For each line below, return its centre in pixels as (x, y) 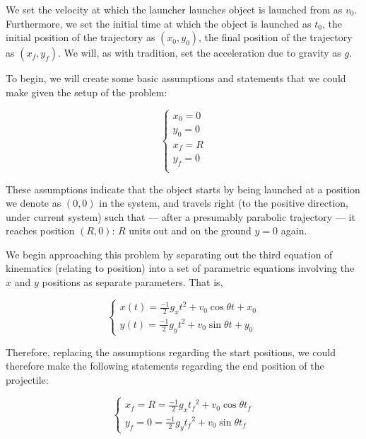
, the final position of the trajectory (276, 37)
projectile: (27, 380)
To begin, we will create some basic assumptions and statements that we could (176, 78)
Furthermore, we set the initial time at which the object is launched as (159, 23)
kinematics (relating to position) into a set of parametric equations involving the (180, 268)
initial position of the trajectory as (81, 37)
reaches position (40, 230)
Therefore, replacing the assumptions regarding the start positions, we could (171, 352)
